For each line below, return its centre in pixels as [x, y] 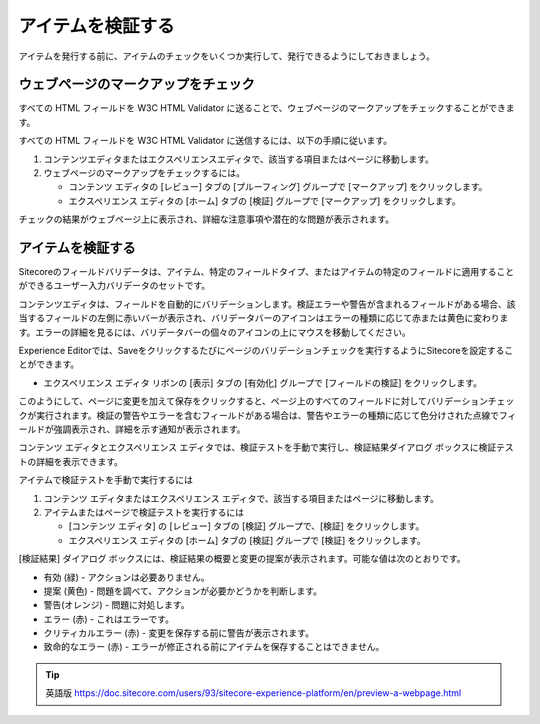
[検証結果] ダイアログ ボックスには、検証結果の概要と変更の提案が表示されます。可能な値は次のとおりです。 [242, 559]
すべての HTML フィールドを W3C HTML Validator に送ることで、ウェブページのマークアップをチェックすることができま [266, 108]
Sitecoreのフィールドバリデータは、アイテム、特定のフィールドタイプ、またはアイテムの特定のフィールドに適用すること [266, 272]
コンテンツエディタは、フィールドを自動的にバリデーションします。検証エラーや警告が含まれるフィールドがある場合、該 [267, 304]
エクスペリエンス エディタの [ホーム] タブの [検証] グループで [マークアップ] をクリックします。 [264, 201]
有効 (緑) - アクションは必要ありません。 [126, 577]
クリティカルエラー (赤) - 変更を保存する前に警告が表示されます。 [179, 633]
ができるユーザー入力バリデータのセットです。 [114, 286]
